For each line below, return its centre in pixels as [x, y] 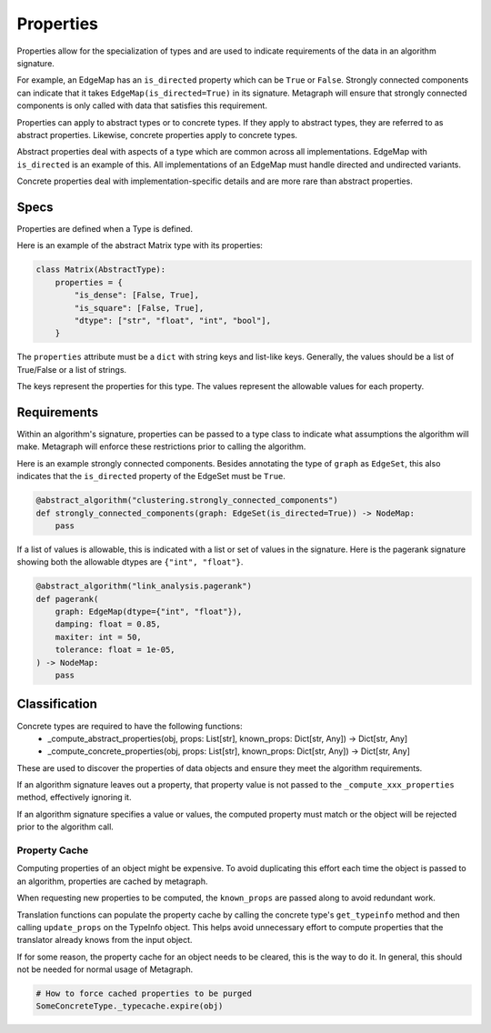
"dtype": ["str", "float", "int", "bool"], [173, 320]
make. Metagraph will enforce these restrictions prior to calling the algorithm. [161, 446]
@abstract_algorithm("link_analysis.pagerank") [144, 586]
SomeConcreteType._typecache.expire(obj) [130, 1006]
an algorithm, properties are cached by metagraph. [112, 881]
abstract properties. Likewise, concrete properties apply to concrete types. [157, 135]
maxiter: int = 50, [99, 637]
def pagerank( [67, 599]
